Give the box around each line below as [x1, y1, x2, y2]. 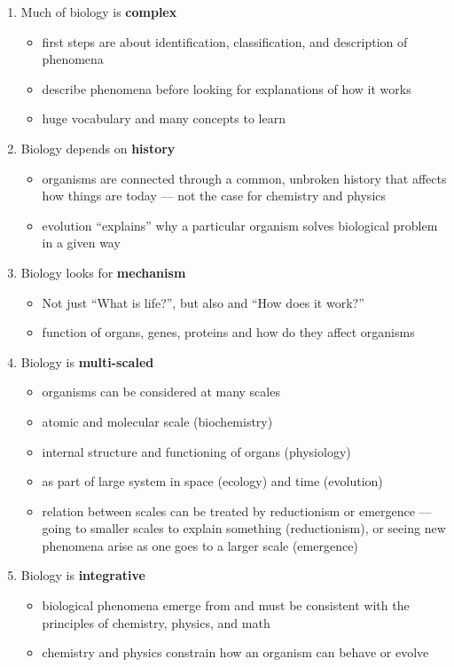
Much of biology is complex [20, 3, 177, 20]
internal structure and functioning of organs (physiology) [42, 442, 351, 460]
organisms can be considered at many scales [42, 382, 280, 401]
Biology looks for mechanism [20, 263, 186, 281]
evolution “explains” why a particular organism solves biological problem [42, 216, 438, 234]
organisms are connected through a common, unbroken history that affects [42, 169, 447, 187]
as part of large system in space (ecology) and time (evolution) [42, 472, 383, 490]
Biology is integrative [20, 566, 145, 585]
